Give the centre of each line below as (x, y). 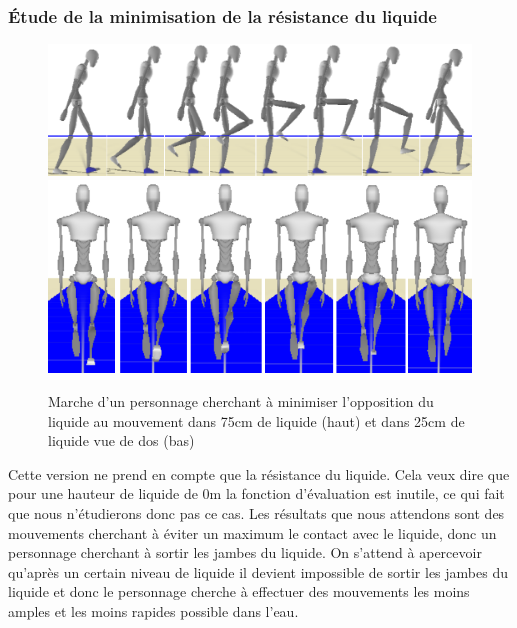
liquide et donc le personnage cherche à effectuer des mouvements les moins (239, 591)
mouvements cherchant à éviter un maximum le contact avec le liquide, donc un (252, 532)
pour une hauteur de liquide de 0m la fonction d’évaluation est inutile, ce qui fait (256, 493)
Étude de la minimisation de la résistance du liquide (222, 15)
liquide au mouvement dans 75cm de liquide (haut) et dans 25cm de (256, 420)
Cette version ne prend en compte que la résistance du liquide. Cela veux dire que (259, 473)
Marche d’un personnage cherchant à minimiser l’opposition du (241, 400)
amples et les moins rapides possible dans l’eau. (153, 610)
